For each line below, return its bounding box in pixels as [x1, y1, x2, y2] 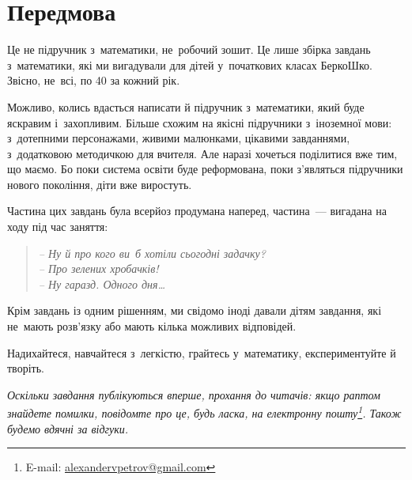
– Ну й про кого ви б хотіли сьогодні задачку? [38, 244, 266, 261]
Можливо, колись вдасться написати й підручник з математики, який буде [7, 98, 365, 115]
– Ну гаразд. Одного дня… [38, 275, 166, 292]
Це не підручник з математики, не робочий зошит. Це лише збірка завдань [7, 41, 371, 58]
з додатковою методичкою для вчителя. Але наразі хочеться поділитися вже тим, [7, 145, 398, 161]
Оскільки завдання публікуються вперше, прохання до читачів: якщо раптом [7, 386, 381, 403]
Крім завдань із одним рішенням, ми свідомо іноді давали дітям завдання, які [7, 302, 382, 319]
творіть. [7, 360, 44, 376]
